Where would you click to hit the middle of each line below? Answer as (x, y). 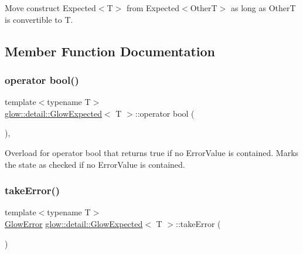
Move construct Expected (50, 8)
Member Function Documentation (110, 51)
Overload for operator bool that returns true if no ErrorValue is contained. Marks (152, 152)
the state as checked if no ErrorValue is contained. (95, 164)
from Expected (153, 8)
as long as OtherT (263, 8)
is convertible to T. (39, 19)
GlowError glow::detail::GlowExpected (74, 223)
